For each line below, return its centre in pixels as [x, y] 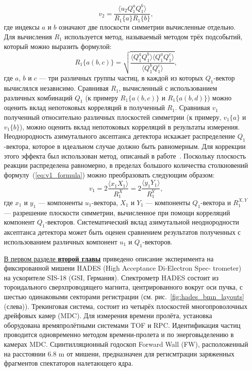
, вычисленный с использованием [168, 88]
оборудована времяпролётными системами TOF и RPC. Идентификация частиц [122, 325]
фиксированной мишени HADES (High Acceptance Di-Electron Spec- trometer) [123, 268]
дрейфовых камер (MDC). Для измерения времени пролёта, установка [108, 315]
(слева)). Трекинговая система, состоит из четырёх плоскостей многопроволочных [126, 306]
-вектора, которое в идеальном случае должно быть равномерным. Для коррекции [125, 146]
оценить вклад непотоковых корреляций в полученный [84, 107]
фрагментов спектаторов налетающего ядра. [69, 363]
